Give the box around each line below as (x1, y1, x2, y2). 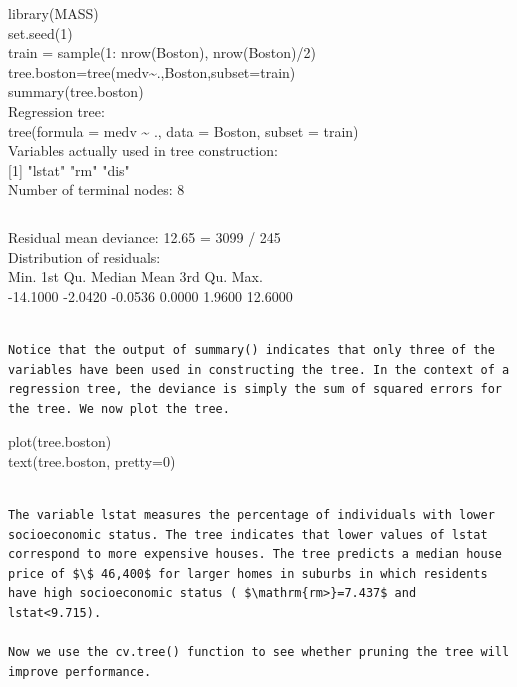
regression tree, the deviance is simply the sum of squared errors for (8, 382, 502, 397)
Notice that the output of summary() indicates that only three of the (8, 342, 495, 357)
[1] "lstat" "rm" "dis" (8, 159, 130, 180)
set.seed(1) (8, 22, 73, 43)
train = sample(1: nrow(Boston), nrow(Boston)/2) (8, 42, 316, 63)
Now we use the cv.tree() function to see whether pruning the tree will (8, 645, 510, 660)
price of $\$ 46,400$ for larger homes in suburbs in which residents (8, 566, 488, 581)
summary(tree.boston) (8, 81, 144, 102)
